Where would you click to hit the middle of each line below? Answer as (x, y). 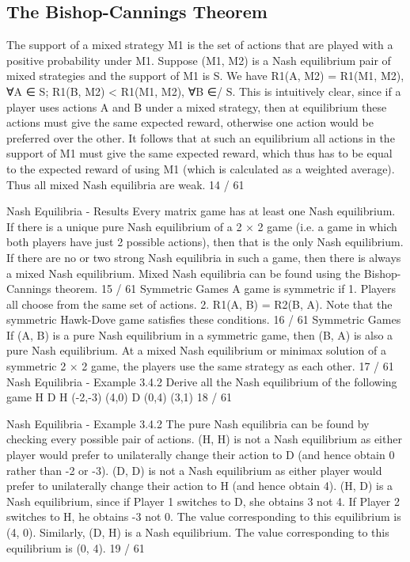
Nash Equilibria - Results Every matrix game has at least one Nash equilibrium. (201, 211)
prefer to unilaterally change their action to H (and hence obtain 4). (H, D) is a (200, 486)
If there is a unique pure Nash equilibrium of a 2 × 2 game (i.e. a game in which (202, 226)
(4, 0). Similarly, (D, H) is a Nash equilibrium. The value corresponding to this (198, 532)
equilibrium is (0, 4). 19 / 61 (76, 547)
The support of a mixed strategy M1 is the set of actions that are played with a (200, 45)
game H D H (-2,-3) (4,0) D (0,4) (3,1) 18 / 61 (120, 397)
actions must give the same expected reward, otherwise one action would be (190, 122)
